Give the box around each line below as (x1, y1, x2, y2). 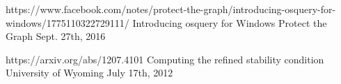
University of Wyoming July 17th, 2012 (6, 65, 173, 80)
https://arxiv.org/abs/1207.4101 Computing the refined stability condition (6, 52, 324, 66)
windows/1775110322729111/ (6, 15, 129, 30)
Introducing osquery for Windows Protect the (132, 15, 327, 30)
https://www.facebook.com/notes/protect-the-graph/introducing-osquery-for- (6, 2, 336, 16)
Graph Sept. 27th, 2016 (6, 29, 106, 43)
